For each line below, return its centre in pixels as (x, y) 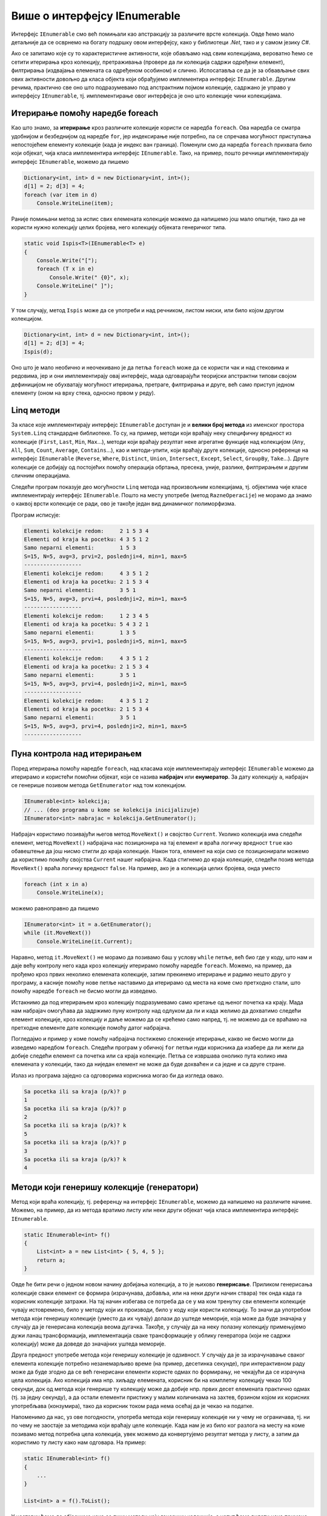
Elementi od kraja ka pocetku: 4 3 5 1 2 (86, 539)
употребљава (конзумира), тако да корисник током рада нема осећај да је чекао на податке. (133, 1406)
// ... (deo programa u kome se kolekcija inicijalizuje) (112, 810)
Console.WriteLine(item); (75, 203)
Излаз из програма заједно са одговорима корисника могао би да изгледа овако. (117, 1075)
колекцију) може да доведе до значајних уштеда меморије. (89, 1344)
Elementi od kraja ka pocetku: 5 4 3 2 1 (86, 624)
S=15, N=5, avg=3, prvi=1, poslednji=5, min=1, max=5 (105, 641)
